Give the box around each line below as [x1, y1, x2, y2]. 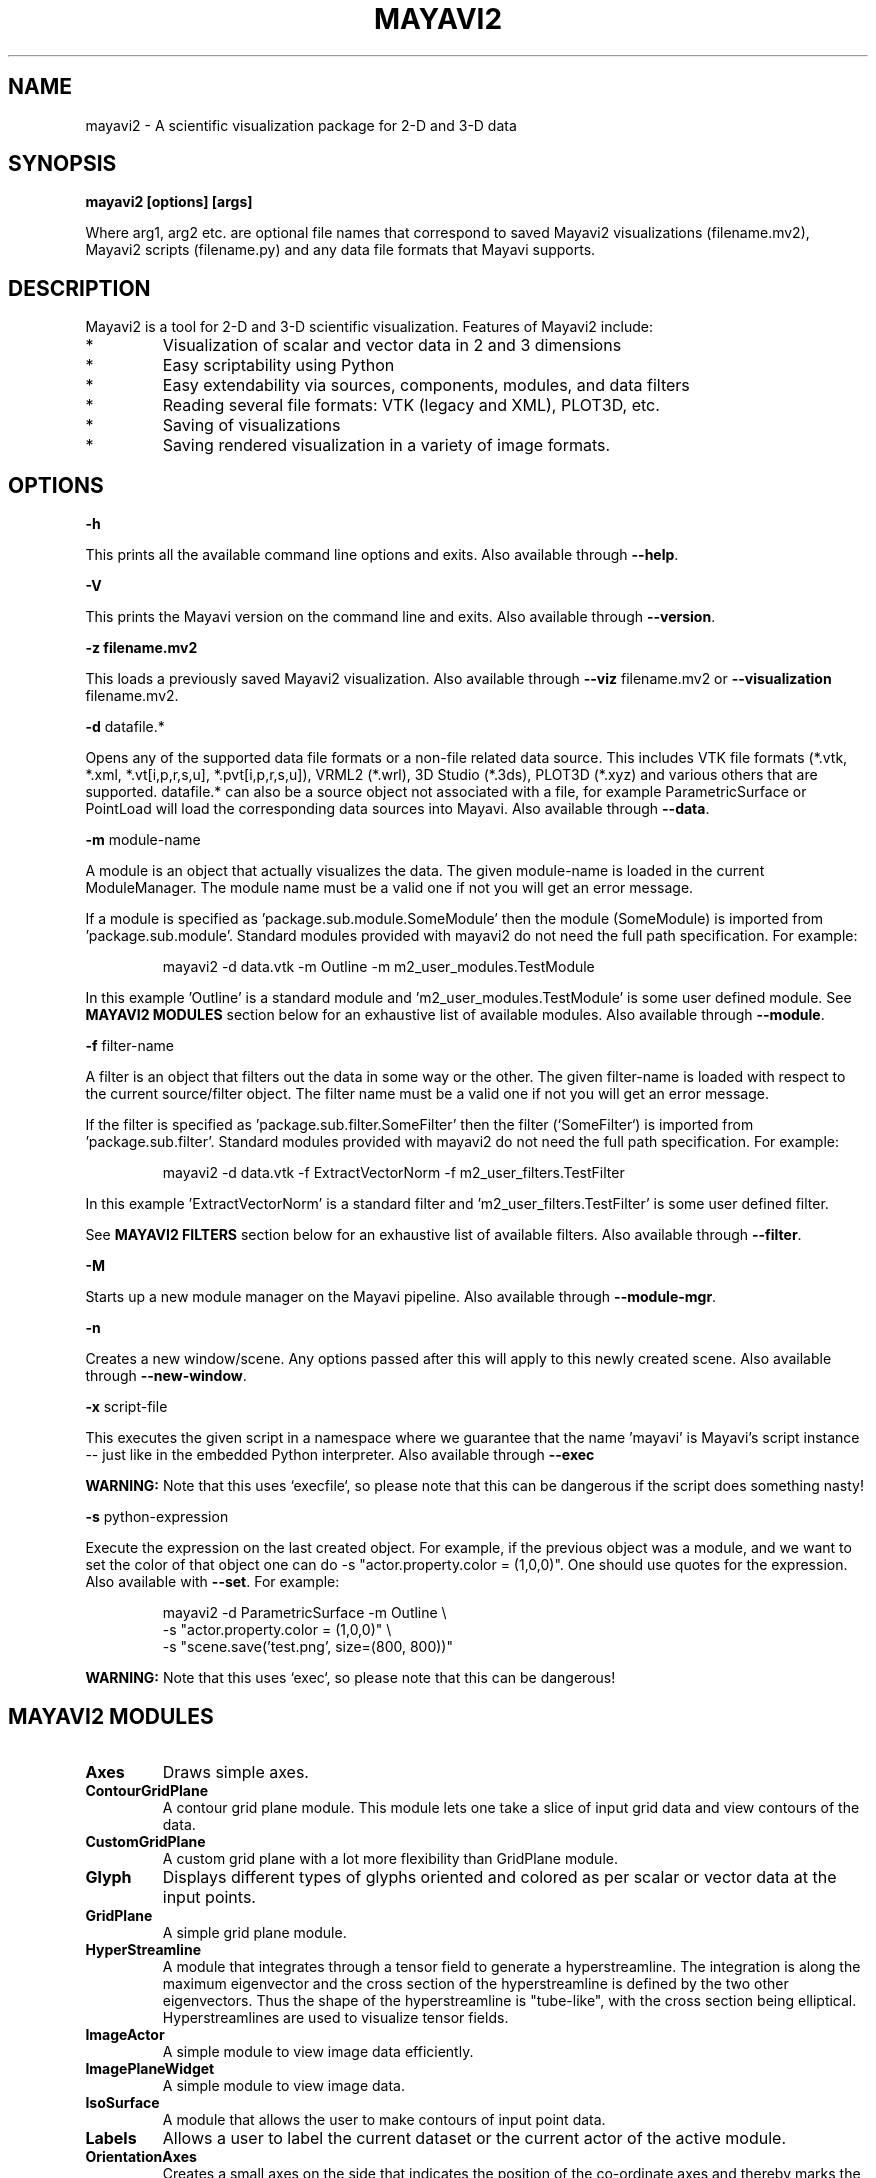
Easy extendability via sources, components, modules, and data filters [162, 375, 690, 396]
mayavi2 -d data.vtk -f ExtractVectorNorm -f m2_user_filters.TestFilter [162, 1164, 625, 1182]
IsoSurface [85, 2093, 160, 2111]
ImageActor [85, 2025, 165, 2043]
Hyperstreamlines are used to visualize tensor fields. [162, 2008, 509, 2026]
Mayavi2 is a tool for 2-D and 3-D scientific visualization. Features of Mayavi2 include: [85, 318, 653, 336]
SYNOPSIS [8, 151, 117, 177]
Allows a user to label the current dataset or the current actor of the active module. [162, 2127, 787, 2148]
